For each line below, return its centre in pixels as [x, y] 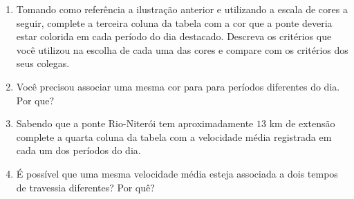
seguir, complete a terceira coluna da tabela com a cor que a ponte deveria [174, 22]
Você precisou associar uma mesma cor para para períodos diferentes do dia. [178, 86]
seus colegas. [43, 63]
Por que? [35, 100]
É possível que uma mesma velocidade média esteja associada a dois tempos [177, 173]
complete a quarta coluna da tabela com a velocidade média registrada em [174, 136]
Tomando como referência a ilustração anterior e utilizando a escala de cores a [182, 9]
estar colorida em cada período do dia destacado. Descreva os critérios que [174, 36]
